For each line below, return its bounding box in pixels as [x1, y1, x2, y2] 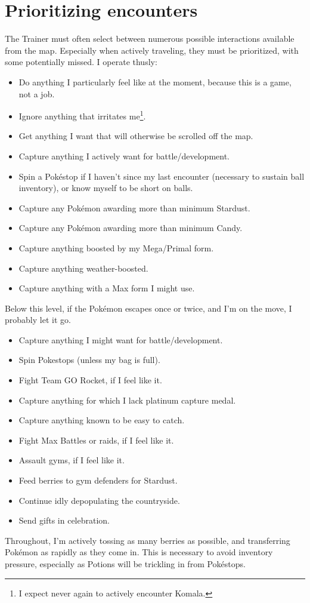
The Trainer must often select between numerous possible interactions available [5, 32, 294, 45]
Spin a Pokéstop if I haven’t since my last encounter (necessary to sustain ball [18, 170, 305, 182]
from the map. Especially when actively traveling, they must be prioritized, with [5, 44, 299, 56]
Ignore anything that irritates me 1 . [18, 108, 146, 122]
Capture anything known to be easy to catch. [18, 414, 185, 426]
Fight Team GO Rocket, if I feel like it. [18, 374, 162, 386]
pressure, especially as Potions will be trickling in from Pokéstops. [5, 558, 246, 570]
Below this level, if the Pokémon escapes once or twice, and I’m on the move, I [5, 301, 292, 314]
